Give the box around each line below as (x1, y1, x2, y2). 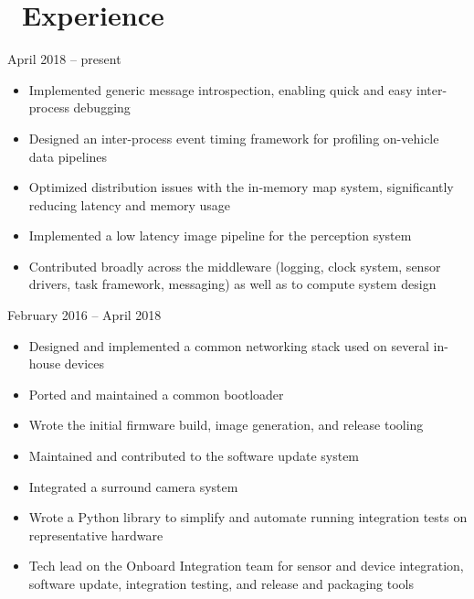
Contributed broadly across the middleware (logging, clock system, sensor (28, 256, 441, 275)
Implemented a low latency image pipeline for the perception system (28, 226, 412, 245)
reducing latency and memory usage (28, 195, 231, 214)
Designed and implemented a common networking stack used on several (28, 336, 429, 355)
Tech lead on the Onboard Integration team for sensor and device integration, (28, 556, 464, 575)
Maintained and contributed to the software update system (28, 446, 360, 465)
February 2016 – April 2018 (7, 305, 162, 325)
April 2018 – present (7, 49, 121, 69)
